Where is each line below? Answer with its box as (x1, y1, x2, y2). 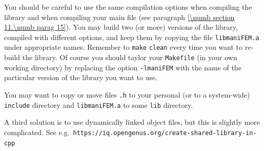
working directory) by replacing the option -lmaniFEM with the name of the (4, 62, 241, 72)
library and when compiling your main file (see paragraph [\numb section (4, 11, 235, 22)
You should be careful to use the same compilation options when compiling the (4, 2, 252, 12)
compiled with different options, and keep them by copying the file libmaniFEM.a (4, 31, 259, 42)
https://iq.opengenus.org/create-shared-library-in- (73, 129, 257, 137)
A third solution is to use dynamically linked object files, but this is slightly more (4, 117, 260, 127)
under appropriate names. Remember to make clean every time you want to (4, 42, 243, 52)
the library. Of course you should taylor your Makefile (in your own (22, 52, 237, 63)
